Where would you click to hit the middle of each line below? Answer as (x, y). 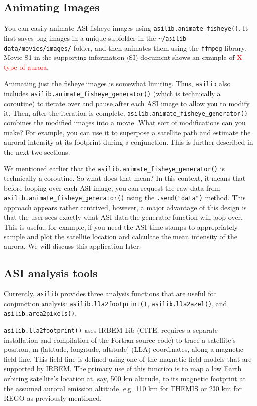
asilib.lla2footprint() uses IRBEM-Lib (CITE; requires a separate (111, 329)
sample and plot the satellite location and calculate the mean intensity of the (121, 236)
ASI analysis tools (51, 273)
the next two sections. (37, 151)
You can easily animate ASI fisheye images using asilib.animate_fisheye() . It (126, 28)
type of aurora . (27, 67)
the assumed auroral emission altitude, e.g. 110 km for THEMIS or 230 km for (123, 388)
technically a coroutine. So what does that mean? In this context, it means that (125, 178)
